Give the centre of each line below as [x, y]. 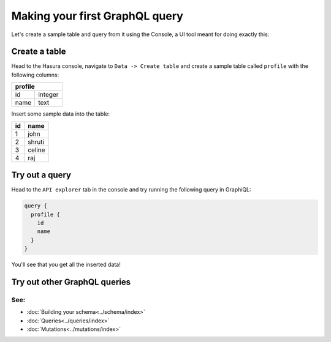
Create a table [39, 52]
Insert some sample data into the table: [61, 114]
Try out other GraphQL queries [71, 282]
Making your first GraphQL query [97, 16]
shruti [36, 142]
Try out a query [41, 175]
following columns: [35, 75]
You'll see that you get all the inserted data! [66, 265]
